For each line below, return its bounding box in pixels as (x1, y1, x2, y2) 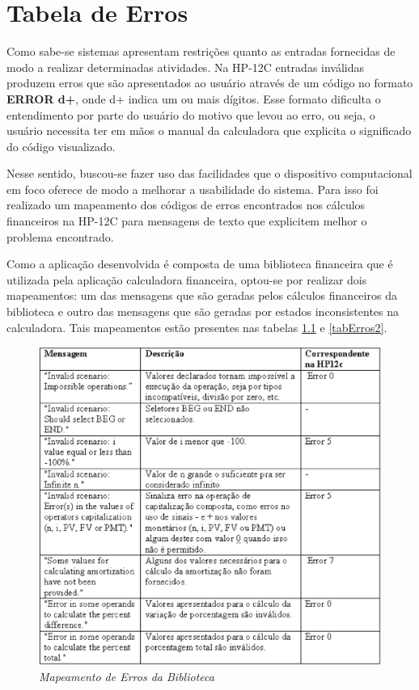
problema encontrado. (6, 228, 114, 245)
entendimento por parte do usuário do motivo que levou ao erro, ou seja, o (6, 106, 375, 123)
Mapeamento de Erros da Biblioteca (39, 668, 214, 685)
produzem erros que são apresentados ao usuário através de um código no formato (6, 74, 413, 91)
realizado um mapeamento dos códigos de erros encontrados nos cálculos (6, 196, 366, 213)
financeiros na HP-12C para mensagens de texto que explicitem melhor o (6, 212, 367, 229)
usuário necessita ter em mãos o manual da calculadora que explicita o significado (6, 122, 412, 139)
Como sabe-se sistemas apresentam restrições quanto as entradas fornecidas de (6, 43, 396, 60)
